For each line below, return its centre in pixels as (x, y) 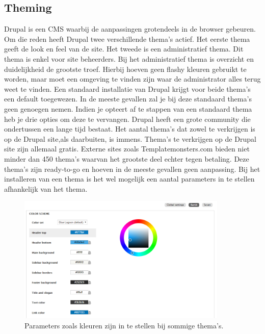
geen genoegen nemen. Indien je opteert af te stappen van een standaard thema (128, 108)
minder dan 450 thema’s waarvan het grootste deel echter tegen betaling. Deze (127, 158)
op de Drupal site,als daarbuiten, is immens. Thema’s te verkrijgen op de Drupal (130, 138)
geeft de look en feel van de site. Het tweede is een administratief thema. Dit (124, 49)
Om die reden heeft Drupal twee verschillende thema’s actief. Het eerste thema (127, 38)
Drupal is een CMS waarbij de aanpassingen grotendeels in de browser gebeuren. (130, 29)
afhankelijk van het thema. (46, 188)
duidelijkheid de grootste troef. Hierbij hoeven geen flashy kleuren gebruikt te (125, 69)
